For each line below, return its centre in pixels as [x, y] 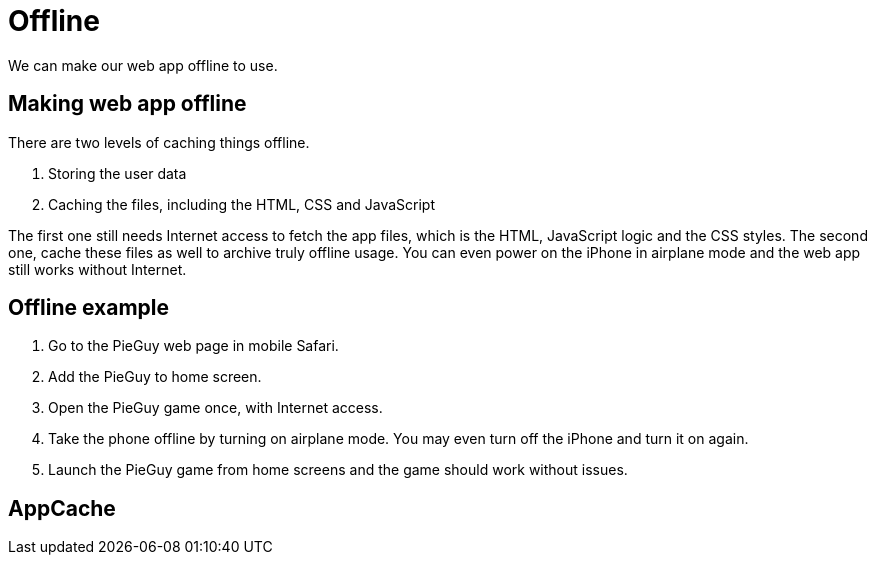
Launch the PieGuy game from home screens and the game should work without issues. [338, 470]
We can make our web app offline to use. [143, 65]
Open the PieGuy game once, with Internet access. [215, 408]
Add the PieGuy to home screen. [155, 377]
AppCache [62, 508]
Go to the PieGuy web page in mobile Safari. [193, 346]
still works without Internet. [97, 269]
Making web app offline [127, 104]
